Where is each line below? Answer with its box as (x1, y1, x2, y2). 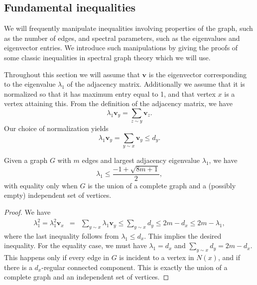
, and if (218, 252, 240, 263)
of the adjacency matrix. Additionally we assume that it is (67, 79, 245, 89)
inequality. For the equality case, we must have (4, 240, 147, 251)
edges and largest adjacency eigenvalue (82, 155, 200, 165)
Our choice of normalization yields (4, 123, 109, 134)
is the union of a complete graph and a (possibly (88, 180, 236, 190)
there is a (4, 262, 32, 272)
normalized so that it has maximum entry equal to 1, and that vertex (4, 88, 216, 99)
